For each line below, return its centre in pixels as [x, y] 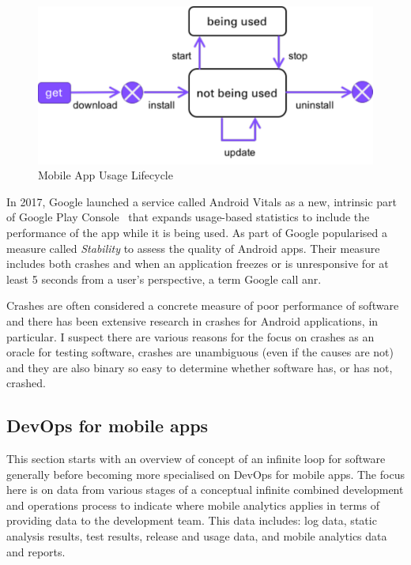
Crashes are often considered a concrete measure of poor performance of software [203, 305]
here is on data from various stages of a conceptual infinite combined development [205, 490]
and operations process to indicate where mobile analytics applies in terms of [193, 505]
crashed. [26, 383]
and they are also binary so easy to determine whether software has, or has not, [200, 367]
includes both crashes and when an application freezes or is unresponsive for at [198, 264]
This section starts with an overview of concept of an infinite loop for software [196, 459]
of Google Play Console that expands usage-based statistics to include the [188, 217]
